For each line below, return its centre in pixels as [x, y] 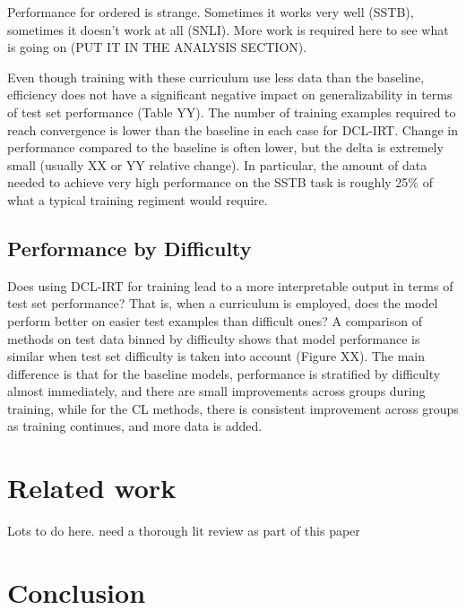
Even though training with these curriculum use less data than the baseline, [216, 77]
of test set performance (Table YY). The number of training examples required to [232, 112]
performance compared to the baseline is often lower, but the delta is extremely [225, 147]
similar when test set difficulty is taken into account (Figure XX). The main [216, 356]
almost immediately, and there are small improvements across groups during [216, 391]
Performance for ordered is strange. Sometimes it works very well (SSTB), [211, 12]
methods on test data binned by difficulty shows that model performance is [214, 338]
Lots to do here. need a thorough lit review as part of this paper [184, 531]
